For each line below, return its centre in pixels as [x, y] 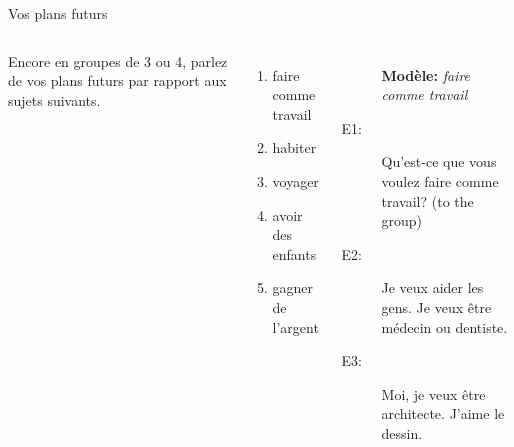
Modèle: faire [426, 74]
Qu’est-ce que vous [439, 161]
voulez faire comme [440, 180]
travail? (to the [427, 200]
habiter [294, 147]
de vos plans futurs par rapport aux [117, 80]
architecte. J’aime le [443, 413]
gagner [293, 287]
